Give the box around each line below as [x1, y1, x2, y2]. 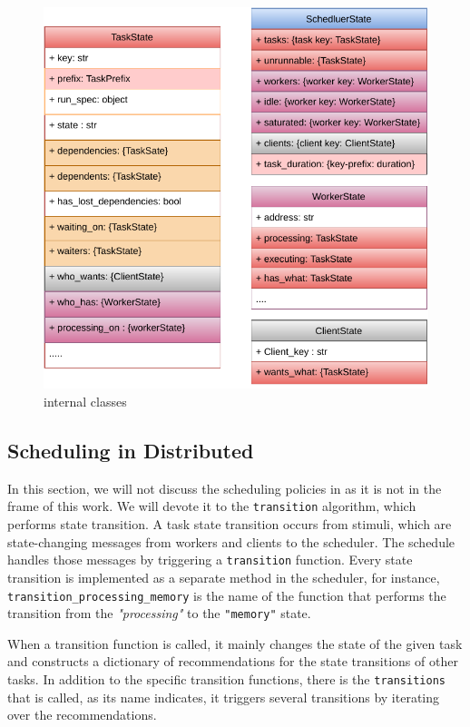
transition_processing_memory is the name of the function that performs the [7, 585, 446, 604]
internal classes [44, 392, 127, 411]
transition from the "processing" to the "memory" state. [7, 604, 311, 623]
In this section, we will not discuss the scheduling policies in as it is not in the [7, 478, 442, 497]
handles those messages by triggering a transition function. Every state [7, 550, 413, 569]
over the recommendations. [7, 705, 157, 724]
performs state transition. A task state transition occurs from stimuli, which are [7, 515, 452, 534]
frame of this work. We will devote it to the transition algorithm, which [7, 496, 416, 516]
